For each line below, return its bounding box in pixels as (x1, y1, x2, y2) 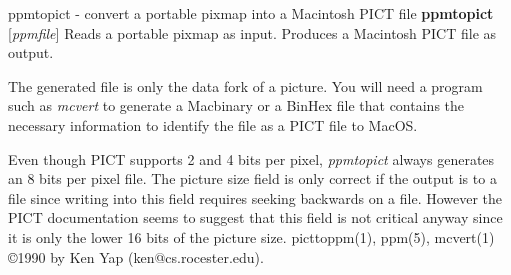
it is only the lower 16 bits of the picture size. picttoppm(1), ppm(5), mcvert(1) (8, 226, 495, 247)
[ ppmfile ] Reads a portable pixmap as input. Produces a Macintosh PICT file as (8, 22, 497, 43)
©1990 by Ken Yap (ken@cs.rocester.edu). (8, 246, 264, 267)
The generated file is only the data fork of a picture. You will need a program (8, 75, 483, 96)
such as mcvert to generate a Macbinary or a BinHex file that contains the (8, 95, 465, 116)
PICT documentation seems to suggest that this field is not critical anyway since (8, 207, 503, 228)
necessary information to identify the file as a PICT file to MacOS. (8, 114, 418, 135)
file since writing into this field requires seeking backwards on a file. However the (8, 187, 503, 208)
